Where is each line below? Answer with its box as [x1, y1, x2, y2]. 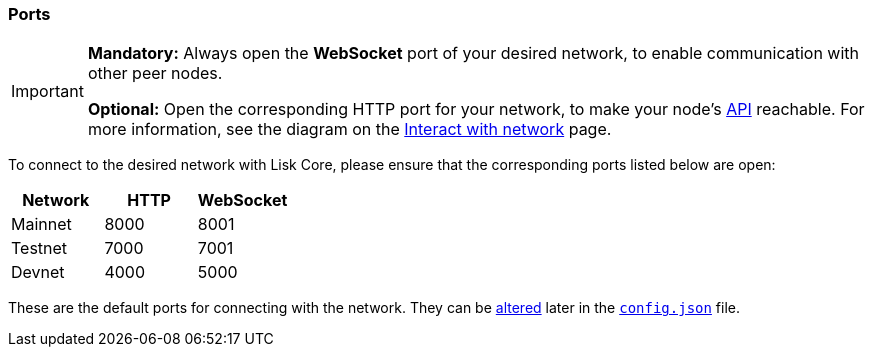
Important [11, 81, 84, 102]
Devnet [11, 262, 65, 283]
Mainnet [11, 214, 72, 235]
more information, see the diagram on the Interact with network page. [87, 119, 612, 140]
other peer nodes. [87, 63, 223, 84]
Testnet [11, 238, 68, 259]
